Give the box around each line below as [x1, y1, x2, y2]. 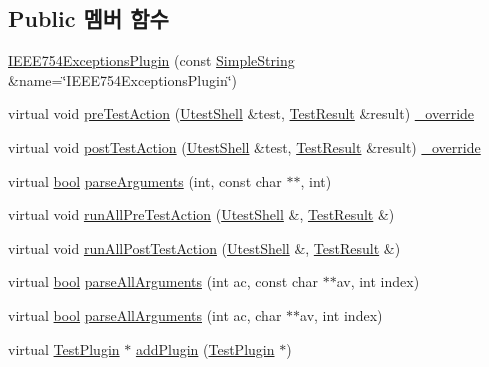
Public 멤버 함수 [8, 3, 169, 34]
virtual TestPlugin [8, 338, 120, 359]
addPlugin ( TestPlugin [135, 338, 275, 359]
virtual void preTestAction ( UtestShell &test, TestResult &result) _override [8, 103, 475, 124]
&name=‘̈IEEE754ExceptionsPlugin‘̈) [8, 69, 237, 90]
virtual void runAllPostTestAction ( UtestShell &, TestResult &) [8, 237, 401, 258]
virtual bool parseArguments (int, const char [8, 170, 282, 191]
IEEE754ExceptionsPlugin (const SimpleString [8, 50, 295, 71]
